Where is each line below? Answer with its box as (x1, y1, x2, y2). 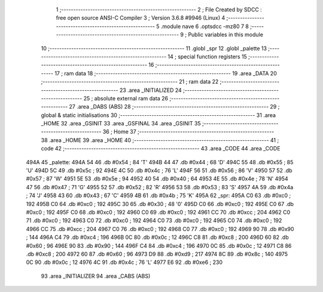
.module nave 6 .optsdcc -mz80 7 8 (160, 23, 249, 30)
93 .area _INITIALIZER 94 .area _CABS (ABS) (41, 272, 151, 279)
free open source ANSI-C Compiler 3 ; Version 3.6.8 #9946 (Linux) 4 (56, 14, 226, 21)
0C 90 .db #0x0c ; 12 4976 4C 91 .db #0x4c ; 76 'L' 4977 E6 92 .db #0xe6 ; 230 (26, 259, 223, 266)
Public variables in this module (188, 31, 263, 38)
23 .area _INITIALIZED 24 (120, 87, 182, 94)
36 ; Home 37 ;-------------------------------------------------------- (102, 128, 275, 136)
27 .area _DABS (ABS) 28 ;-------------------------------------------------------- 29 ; (69, 103, 280, 110)
